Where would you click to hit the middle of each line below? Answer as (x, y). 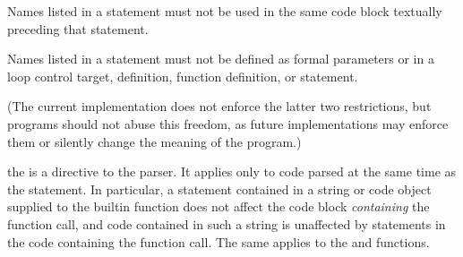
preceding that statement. (78, 28)
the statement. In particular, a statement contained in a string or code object (219, 188)
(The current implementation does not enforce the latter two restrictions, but (219, 106)
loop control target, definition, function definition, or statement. (183, 76)
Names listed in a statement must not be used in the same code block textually (225, 11)
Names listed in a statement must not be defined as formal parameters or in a (221, 59)
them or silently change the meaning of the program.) (154, 141)
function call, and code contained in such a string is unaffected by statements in (227, 223)
